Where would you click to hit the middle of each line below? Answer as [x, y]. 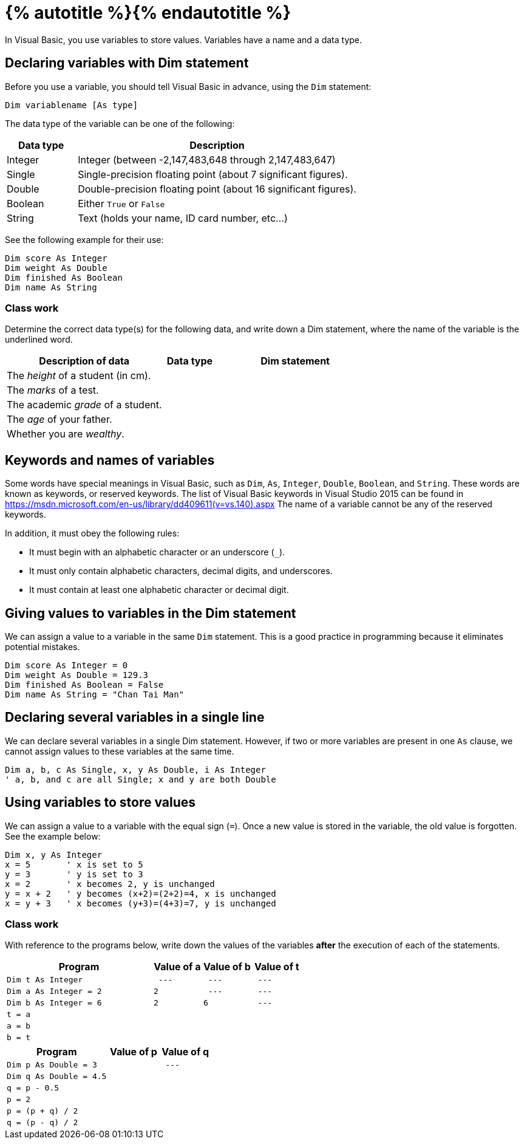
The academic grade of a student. [84, 405]
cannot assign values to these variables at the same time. [120, 751]
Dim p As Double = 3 [52, 1065]
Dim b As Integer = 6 [54, 1003]
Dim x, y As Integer [54, 855]
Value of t [277, 967]
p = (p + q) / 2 [43, 1111]
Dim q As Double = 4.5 [57, 1077]
